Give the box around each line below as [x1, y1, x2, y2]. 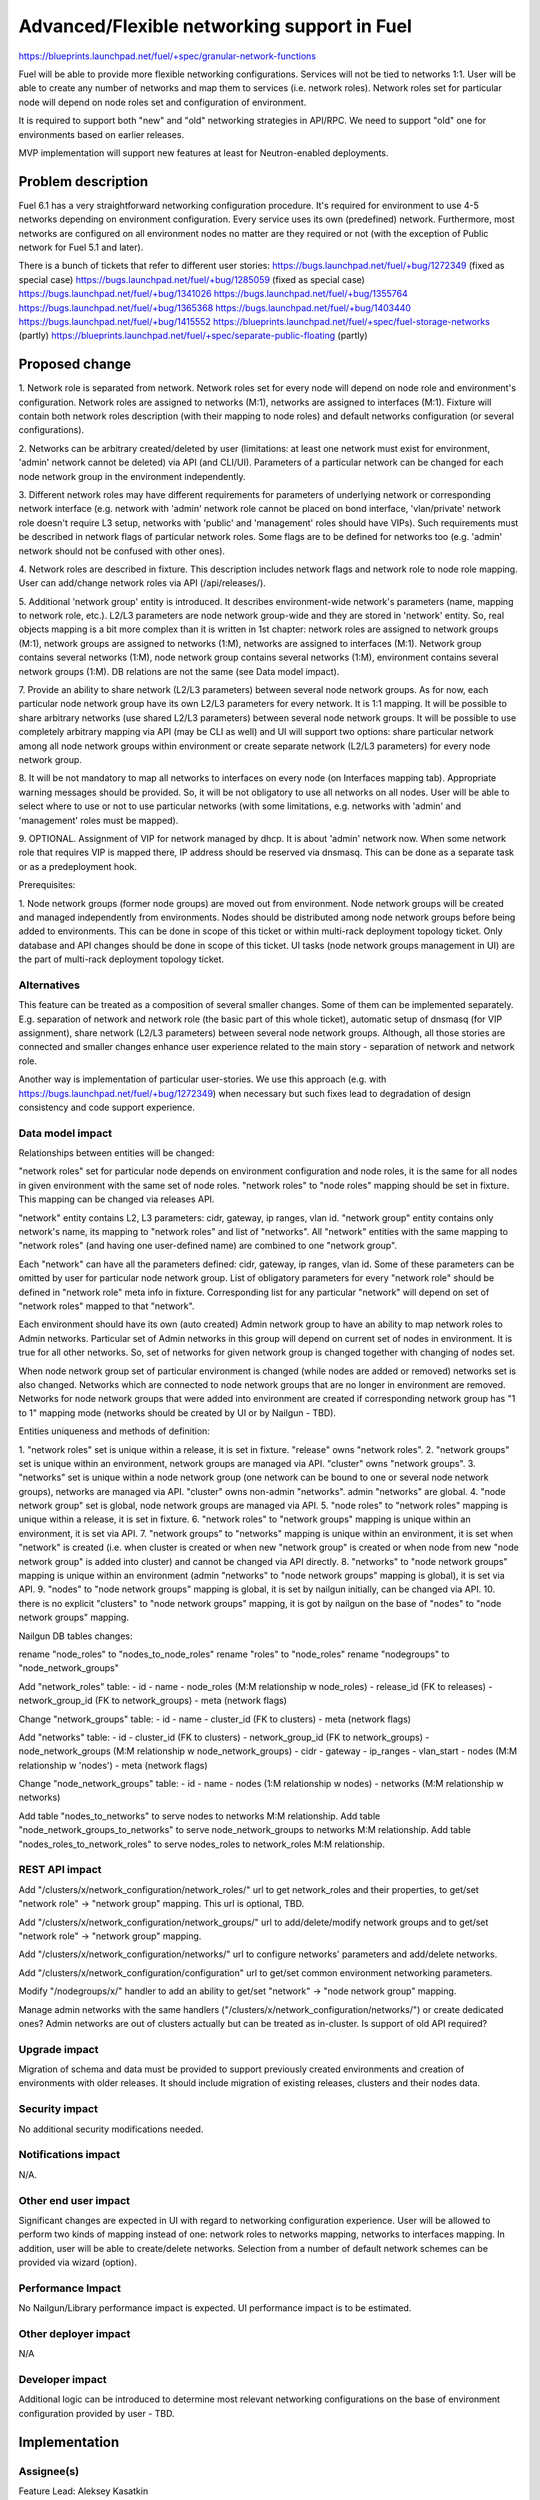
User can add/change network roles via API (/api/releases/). [18, 577, 267, 589]
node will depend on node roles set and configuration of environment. [18, 96, 307, 108]
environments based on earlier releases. [18, 128, 185, 140]
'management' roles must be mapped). [18, 814, 179, 826]
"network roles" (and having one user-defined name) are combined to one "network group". [18, 1240, 398, 1252]
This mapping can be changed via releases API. [18, 1193, 215, 1205]
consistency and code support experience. [18, 1101, 195, 1113]
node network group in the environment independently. [18, 470, 246, 482]
